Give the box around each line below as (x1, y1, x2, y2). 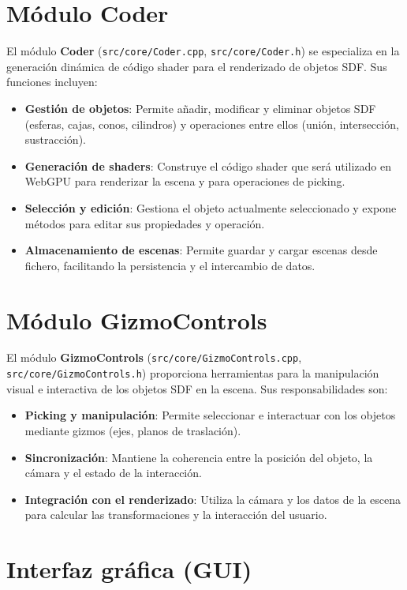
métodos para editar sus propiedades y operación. (24, 215, 265, 231)
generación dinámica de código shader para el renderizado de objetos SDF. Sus (6, 58, 387, 74)
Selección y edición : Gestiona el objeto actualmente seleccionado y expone (24, 199, 397, 216)
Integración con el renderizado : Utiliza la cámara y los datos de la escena (24, 490, 401, 507)
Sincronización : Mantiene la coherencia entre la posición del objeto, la (24, 449, 373, 465)
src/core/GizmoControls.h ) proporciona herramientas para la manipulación (6, 365, 379, 381)
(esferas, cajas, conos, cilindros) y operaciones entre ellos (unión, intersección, (24, 115, 399, 132)
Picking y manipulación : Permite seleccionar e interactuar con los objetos (24, 407, 396, 423)
